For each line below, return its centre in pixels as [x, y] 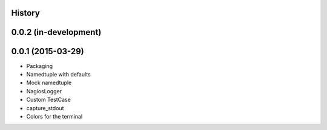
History [26, 13]
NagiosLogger [44, 91]
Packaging [40, 66]
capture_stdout [45, 108]
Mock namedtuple [49, 83]
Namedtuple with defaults [58, 74]
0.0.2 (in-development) [56, 32]
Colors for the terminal [54, 116]
